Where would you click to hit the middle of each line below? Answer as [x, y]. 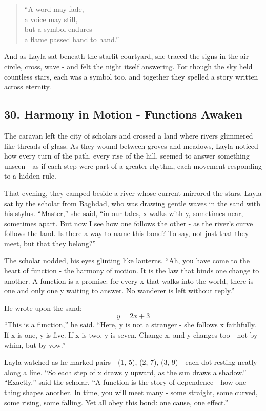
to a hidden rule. [30, 176]
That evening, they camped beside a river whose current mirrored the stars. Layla [133, 193]
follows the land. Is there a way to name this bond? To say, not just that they [127, 233]
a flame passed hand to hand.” [72, 39]
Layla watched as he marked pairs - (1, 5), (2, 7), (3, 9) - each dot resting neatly [131, 362]
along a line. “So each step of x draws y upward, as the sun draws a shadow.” [125, 372]
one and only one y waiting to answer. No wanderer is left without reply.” [119, 291]
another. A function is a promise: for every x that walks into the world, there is [129, 280]
